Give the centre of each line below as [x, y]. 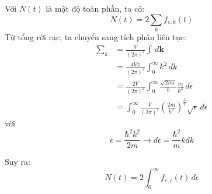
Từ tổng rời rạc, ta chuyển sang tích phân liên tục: [95, 36]
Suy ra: [18, 162]
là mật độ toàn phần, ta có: [95, 8]
